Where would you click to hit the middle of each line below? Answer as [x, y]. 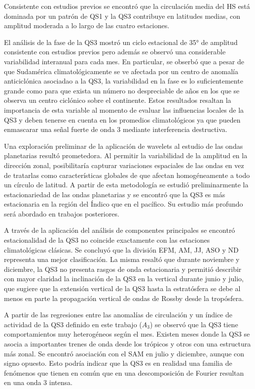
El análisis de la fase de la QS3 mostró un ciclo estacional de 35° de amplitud [121, 42]
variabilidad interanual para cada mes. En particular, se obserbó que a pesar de [124, 61]
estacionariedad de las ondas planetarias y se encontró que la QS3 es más [115, 194]
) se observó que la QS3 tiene [194, 324]
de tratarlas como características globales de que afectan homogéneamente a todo [127, 175]
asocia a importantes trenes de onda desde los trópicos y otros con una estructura [127, 344]
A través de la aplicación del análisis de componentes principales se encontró [120, 230]
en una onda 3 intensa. [38, 382]
